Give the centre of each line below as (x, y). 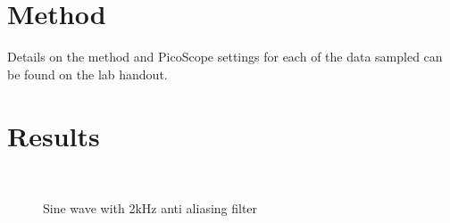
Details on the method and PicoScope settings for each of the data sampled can (225, 57)
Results (54, 135)
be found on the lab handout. (87, 74)
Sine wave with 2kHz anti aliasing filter (150, 208)
